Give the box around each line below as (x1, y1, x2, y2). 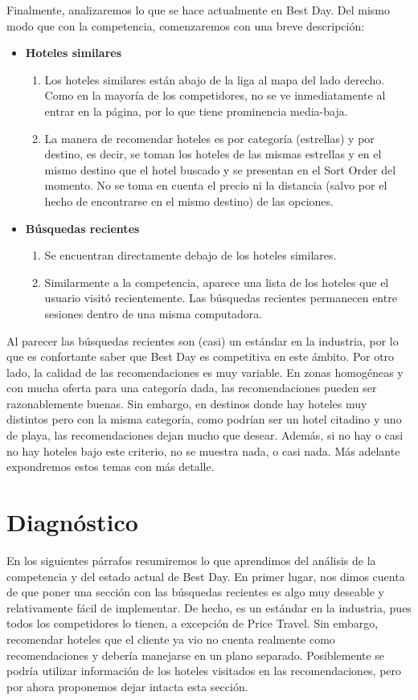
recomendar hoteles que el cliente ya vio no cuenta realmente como (6, 630, 335, 647)
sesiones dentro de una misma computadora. (44, 305, 263, 321)
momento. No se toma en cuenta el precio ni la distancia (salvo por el (44, 177, 387, 194)
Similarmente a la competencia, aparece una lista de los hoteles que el (44, 273, 389, 290)
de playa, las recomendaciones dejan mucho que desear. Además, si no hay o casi (6, 427, 404, 444)
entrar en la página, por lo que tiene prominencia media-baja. (44, 102, 348, 119)
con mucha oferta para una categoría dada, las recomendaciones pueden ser (6, 379, 377, 396)
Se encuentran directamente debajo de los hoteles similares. (44, 247, 337, 264)
